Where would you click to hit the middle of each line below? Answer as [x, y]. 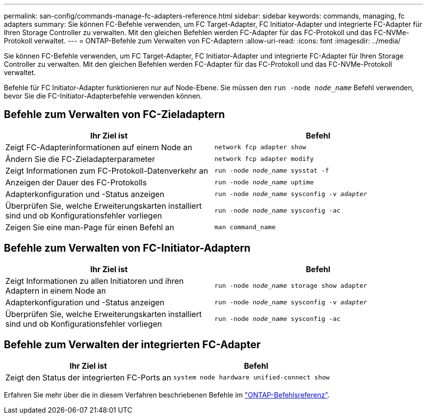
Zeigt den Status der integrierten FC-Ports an [88, 377]
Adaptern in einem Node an [56, 290]
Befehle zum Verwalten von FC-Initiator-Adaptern [127, 248]
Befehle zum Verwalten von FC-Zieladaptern [115, 115]
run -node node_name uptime [264, 182]
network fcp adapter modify [264, 159]
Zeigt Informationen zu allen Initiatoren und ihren [95, 281]
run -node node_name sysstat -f [272, 171]
